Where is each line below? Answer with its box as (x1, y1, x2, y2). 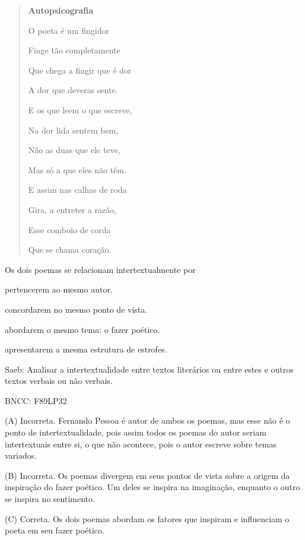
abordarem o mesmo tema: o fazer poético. (5, 323, 160, 335)
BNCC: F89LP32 (5, 394, 67, 406)
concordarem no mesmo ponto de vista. (5, 303, 148, 315)
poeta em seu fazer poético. (5, 524, 104, 536)
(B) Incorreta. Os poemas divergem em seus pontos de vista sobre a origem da (5, 469, 290, 481)
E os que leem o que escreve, (28, 103, 132, 116)
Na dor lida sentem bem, (28, 123, 119, 136)
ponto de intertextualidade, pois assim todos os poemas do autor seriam (5, 426, 266, 439)
